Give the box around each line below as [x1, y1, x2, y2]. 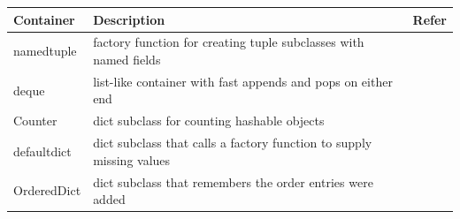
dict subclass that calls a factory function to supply [93, 133, 372, 152]
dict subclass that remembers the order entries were [93, 172, 373, 191]
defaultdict [13, 141, 72, 160]
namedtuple [13, 42, 77, 60]
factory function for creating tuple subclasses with [93, 33, 364, 51]
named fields [93, 49, 161, 68]
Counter [13, 111, 57, 130]
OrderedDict [13, 181, 81, 200]
